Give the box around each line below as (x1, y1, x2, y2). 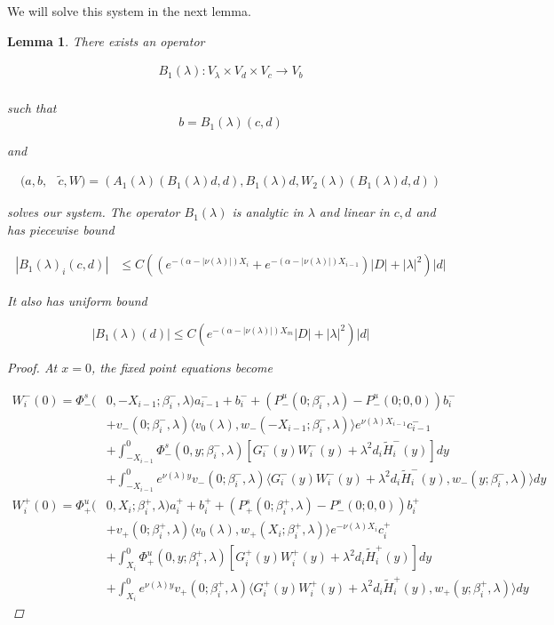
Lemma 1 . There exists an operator (7, 31, 205, 50)
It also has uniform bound (7, 292, 147, 310)
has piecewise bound (7, 220, 115, 238)
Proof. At (7, 357, 58, 376)
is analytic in (232, 203, 304, 221)
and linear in (319, 203, 390, 221)
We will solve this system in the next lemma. (7, 2, 251, 20)
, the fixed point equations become (91, 357, 273, 376)
